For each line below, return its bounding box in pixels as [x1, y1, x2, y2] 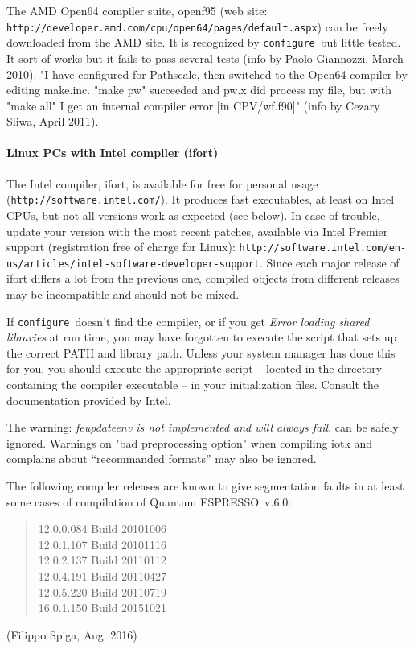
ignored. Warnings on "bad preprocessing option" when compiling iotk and [6, 434, 373, 451]
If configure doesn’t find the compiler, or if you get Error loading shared [6, 312, 370, 329]
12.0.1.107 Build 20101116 [38, 535, 167, 552]
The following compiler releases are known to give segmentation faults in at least [6, 477, 404, 494]
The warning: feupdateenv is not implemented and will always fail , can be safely [6, 419, 399, 436]
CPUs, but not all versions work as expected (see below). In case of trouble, [6, 206, 380, 223]
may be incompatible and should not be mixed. [6, 286, 240, 303]
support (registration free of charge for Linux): [6, 238, 236, 255]
